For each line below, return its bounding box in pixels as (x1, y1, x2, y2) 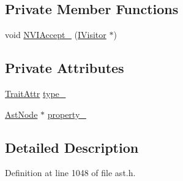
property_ (47, 107, 86, 120)
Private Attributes (5, 58, 124, 77)
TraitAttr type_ (5, 87, 66, 99)
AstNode (5, 107, 38, 120)
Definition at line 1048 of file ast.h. (5, 166, 136, 179)
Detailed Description (5, 137, 139, 156)
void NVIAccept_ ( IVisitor (5, 28, 106, 41)
